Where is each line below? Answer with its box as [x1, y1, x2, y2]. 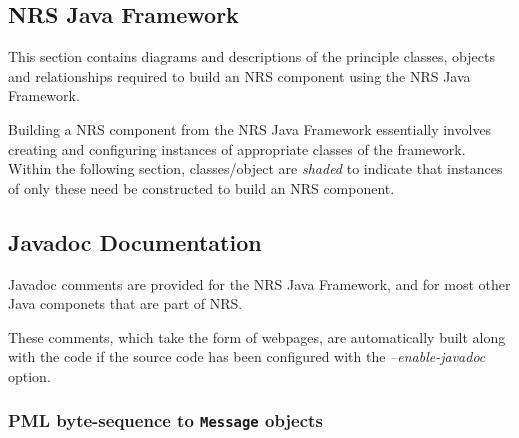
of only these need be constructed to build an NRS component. [8, 177, 395, 198]
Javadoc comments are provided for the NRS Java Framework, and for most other [8, 273, 511, 294]
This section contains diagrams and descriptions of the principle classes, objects [8, 46, 495, 67]
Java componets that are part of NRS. [8, 293, 243, 314]
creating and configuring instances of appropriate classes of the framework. [8, 138, 466, 159]
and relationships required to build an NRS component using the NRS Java [8, 65, 471, 86]
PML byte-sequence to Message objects [8, 408, 323, 433]
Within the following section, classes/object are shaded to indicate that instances [8, 158, 503, 179]
